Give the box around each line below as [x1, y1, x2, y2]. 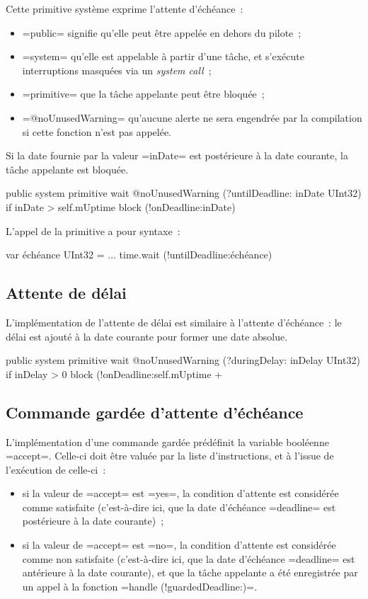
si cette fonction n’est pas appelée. [22, 124, 172, 139]
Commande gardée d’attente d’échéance [6, 401, 304, 423]
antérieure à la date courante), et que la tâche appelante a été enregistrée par [22, 565, 358, 580]
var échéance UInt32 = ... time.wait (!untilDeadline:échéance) [6, 247, 272, 262]
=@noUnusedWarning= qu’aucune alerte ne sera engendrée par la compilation [22, 110, 362, 125]
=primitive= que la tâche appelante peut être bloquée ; [22, 86, 265, 101]
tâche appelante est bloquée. [6, 161, 129, 176]
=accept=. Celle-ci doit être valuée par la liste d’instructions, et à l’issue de [6, 448, 334, 463]
